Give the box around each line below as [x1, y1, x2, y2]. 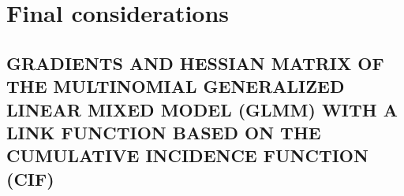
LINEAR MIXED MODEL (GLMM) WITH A [6, 97, 398, 121]
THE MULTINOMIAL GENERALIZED [6, 74, 345, 98]
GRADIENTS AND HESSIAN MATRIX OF [6, 50, 384, 75]
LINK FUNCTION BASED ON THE [6, 120, 321, 144]
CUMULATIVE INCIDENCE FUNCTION [6, 143, 368, 168]
